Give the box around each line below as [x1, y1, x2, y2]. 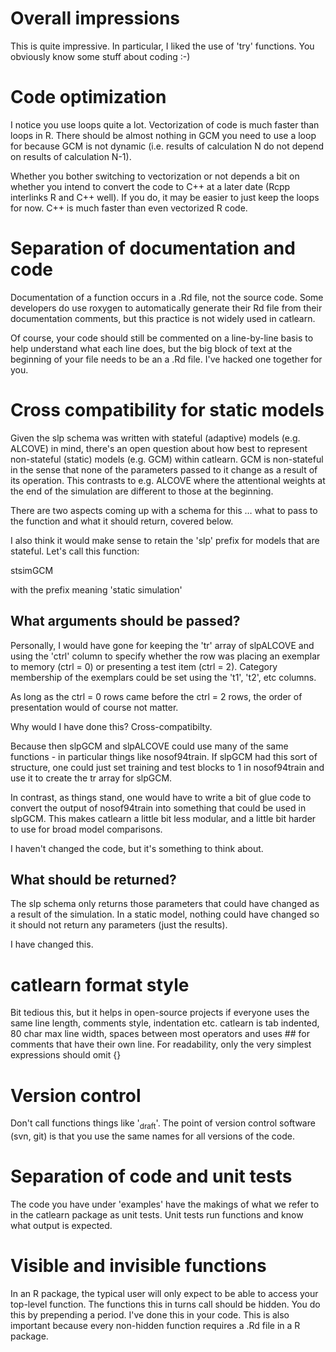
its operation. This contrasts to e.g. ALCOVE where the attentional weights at [10, 474, 326, 486]
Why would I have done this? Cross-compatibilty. [10, 720, 213, 732]
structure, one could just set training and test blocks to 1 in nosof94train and [10, 761, 325, 773]
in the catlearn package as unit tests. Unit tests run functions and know [10, 1208, 304, 1221]
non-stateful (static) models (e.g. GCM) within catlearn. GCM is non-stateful [10, 453, 324, 465]
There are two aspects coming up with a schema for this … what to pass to [10, 504, 318, 516]
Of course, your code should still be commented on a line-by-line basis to [10, 332, 314, 344]
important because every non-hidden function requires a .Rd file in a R [10, 1319, 301, 1331]
